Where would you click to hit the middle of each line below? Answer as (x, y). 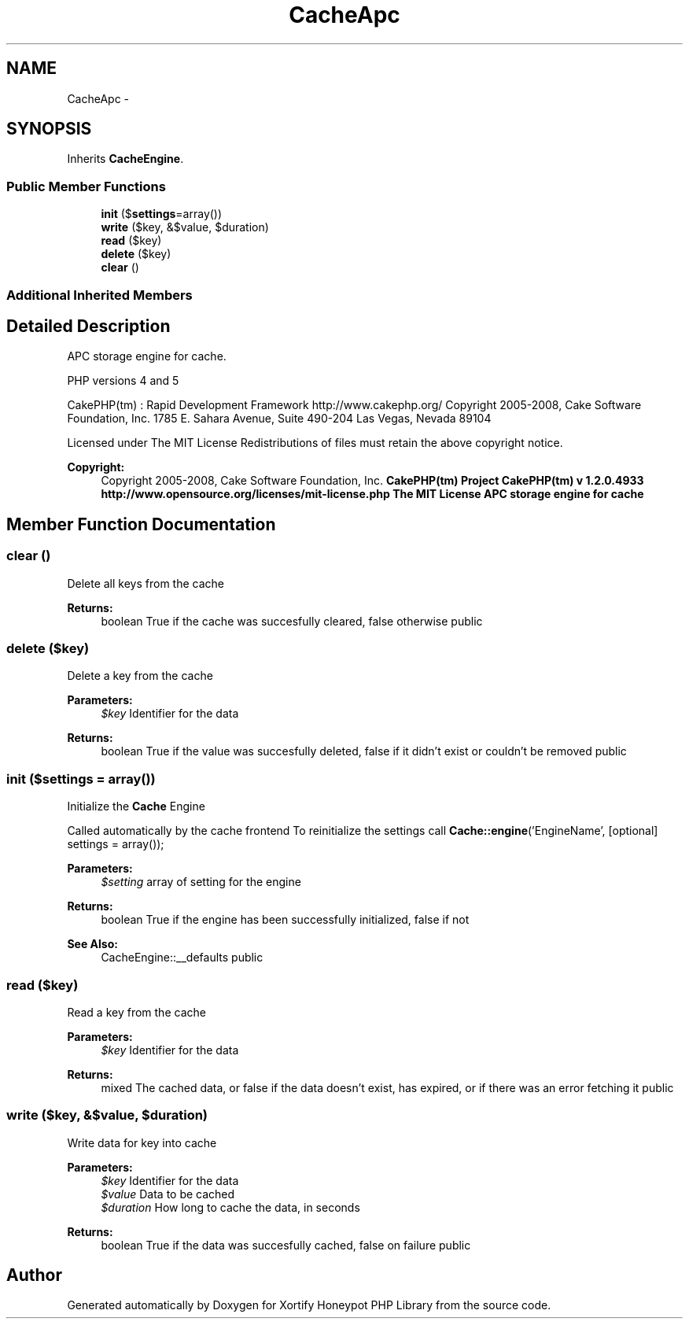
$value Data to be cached (168, 1194)
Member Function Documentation (141, 524)
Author (34, 1275)
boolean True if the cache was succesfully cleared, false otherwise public (292, 621)
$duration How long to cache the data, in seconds (230, 1207)
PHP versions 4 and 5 (123, 381)
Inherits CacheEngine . (125, 159)
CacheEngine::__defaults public (182, 958)
